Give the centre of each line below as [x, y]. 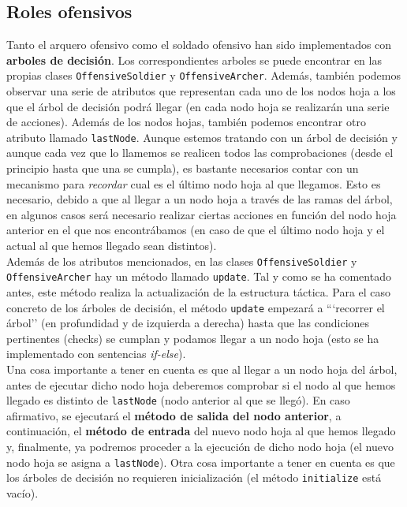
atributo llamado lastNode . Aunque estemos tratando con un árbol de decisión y [202, 137]
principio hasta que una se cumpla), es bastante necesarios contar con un [183, 168]
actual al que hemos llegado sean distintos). [112, 246]
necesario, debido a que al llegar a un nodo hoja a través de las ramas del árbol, [200, 199]
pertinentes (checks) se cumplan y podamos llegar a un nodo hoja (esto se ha [193, 338]
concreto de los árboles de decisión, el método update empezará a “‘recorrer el [196, 307]
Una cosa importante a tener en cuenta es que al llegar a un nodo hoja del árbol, [202, 369]
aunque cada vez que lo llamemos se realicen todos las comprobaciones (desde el [200, 153]
